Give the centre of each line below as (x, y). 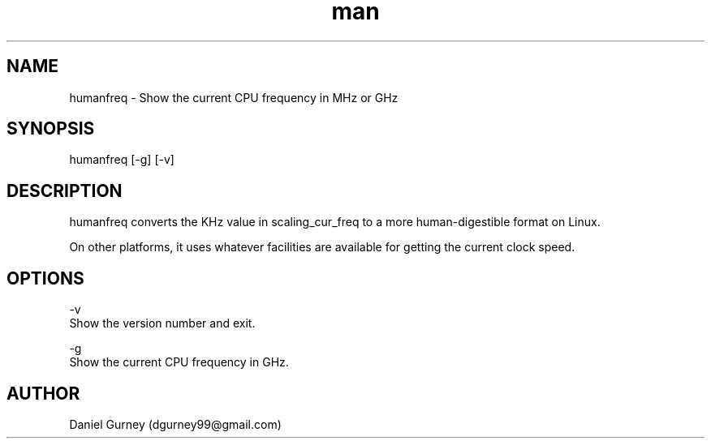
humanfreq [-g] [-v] (122, 160)
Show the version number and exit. (162, 323)
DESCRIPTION (65, 190)
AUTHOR (43, 393)
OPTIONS (45, 278)
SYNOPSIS (51, 129)
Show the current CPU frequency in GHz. (179, 362)
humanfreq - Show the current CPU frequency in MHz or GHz (234, 97)
